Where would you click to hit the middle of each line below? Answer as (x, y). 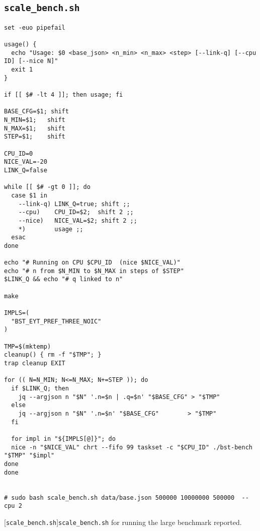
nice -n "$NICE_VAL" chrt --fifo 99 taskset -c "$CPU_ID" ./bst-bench (132, 447)
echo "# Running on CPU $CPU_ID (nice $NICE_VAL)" (92, 263)
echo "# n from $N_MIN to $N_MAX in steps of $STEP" (94, 271)
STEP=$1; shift (35, 137)
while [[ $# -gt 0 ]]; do (47, 187)
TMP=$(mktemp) (28, 346)
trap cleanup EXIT (35, 363)
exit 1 (22, 70)
